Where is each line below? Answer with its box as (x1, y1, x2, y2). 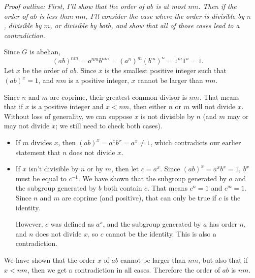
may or (227, 111, 249, 121)
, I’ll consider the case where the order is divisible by (85, 10, 245, 21)
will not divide (191, 101, 235, 112)
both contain (103, 183, 142, 193)
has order (209, 219, 237, 229)
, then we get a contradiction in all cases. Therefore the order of (27, 264, 220, 275)
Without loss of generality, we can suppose (4, 111, 132, 121)
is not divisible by (140, 111, 194, 121)
